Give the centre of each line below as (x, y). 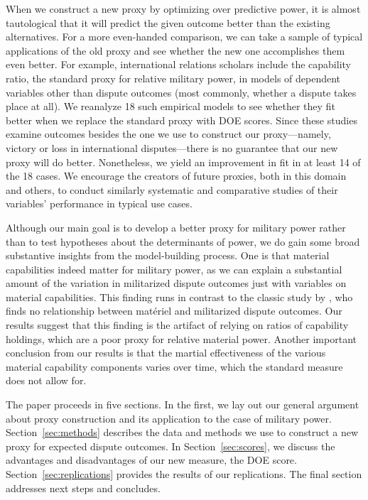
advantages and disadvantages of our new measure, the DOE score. (151, 460)
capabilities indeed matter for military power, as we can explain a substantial (174, 269)
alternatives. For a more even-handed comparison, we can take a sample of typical (184, 37)
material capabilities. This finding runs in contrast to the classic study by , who (179, 297)
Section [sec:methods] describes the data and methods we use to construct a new (182, 432)
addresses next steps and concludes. (83, 488)
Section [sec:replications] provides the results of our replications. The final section (184, 474)
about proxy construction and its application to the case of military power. (169, 418)
